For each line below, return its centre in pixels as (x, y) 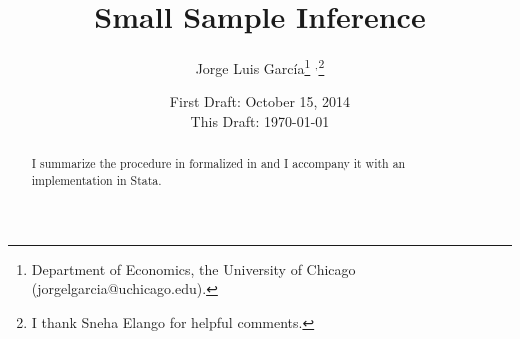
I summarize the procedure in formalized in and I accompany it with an (218, 163)
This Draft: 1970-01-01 (260, 120)
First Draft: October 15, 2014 (260, 101)
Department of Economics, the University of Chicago (193, 268)
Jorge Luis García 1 (253, 66)
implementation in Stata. (96, 180)
